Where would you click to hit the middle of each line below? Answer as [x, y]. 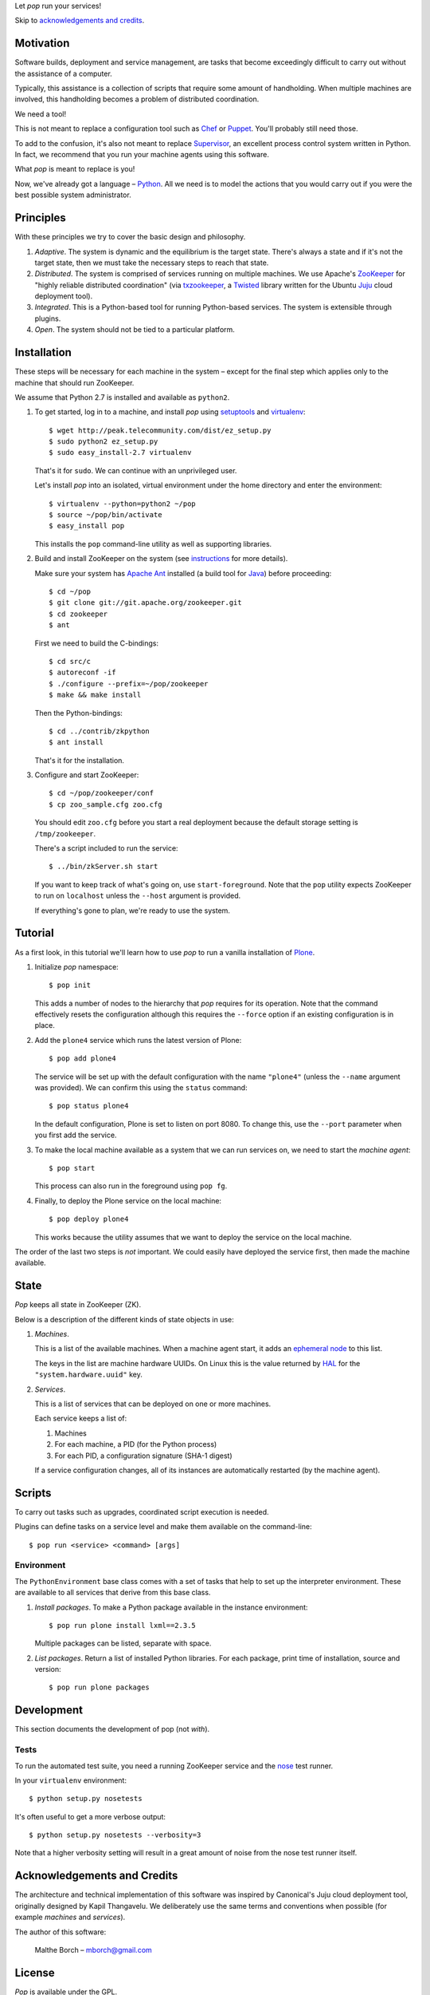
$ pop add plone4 [82, 1059]
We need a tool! [41, 114]
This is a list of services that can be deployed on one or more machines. [153, 1404]
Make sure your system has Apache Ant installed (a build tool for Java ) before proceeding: [183, 573]
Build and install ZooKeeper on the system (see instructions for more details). [161, 559]
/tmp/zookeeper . [65, 833]
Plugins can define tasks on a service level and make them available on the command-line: [163, 1527]
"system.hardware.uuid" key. [88, 1375]
